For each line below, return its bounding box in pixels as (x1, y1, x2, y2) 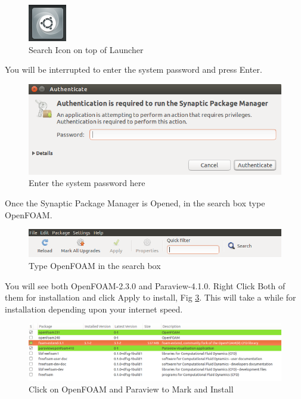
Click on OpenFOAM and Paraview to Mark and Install (29, 383, 234, 395)
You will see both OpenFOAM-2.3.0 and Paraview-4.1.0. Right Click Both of (5, 279, 286, 292)
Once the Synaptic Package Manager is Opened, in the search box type (5, 196, 265, 209)
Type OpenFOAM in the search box (29, 259, 161, 272)
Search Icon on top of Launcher (29, 43, 144, 55)
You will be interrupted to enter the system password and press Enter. (5, 63, 262, 76)
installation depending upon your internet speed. (5, 302, 183, 315)
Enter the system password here (29, 177, 145, 189)
